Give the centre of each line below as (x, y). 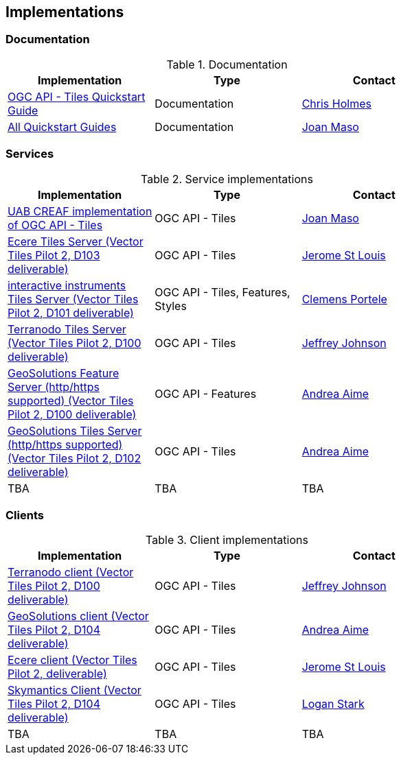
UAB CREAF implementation (80, 211)
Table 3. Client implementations (227, 540)
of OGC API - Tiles (55, 225)
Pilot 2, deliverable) (57, 674)
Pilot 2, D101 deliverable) (71, 312)
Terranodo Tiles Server (67, 329)
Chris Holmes (336, 103)
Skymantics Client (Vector (75, 690)
